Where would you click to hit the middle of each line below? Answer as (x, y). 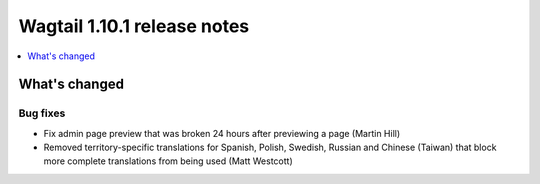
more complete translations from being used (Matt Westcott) (168, 161)
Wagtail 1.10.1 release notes (134, 26)
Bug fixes (42, 113)
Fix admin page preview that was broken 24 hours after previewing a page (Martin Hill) (222, 133)
